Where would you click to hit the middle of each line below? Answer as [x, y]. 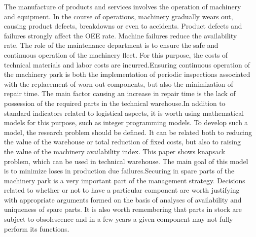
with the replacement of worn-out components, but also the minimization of [119, 84]
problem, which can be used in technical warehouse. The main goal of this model [126, 161]
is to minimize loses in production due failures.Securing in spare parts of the [119, 171]
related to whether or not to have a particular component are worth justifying [122, 190]
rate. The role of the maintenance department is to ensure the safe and [111, 45]
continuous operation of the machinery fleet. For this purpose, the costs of [116, 54]
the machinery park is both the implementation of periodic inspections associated [127, 74]
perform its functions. [37, 228]
